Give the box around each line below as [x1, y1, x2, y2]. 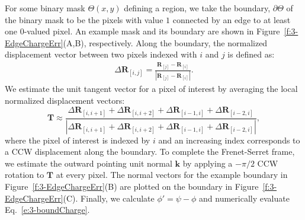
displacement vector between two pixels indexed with [5, 48, 197, 60]
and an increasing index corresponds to [158, 133, 300, 146]
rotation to [5, 168, 44, 181]
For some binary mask [5, 2, 85, 14]
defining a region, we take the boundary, [124, 2, 271, 14]
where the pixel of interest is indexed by [5, 133, 150, 146]
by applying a [182, 157, 233, 169]
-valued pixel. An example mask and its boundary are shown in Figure [24, 25, 280, 37]
